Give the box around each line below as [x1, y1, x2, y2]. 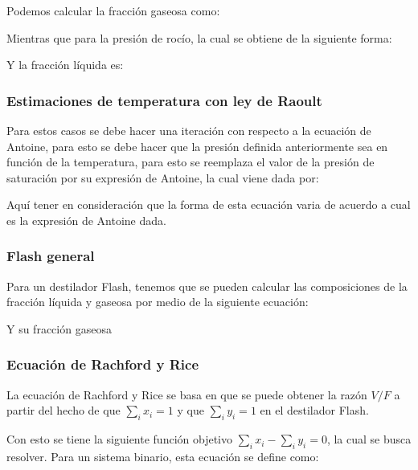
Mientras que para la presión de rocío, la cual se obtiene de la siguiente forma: [6, 29, 392, 46]
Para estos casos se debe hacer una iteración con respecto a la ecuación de [6, 122, 371, 138]
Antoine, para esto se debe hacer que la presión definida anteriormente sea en [6, 137, 388, 154]
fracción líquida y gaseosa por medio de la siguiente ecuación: [6, 293, 309, 310]
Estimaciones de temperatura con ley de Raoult [6, 90, 322, 110]
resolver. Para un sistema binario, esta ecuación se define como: [6, 448, 319, 464]
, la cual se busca [326, 431, 412, 448]
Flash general [6, 246, 95, 266]
